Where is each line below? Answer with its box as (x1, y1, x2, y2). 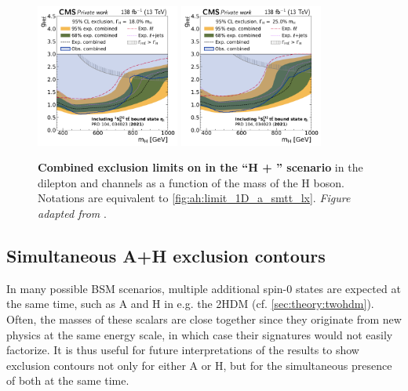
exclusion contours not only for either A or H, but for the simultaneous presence (6, 357, 392, 373)
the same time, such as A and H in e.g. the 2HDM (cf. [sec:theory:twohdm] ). (6, 295, 374, 312)
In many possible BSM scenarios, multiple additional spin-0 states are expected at (6, 280, 401, 296)
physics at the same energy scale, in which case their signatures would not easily (6, 326, 393, 342)
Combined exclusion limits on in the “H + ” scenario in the (38, 159, 363, 176)
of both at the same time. (6, 372, 129, 389)
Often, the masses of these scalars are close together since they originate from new (6, 311, 402, 328)
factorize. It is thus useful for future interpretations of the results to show (6, 342, 359, 358)
